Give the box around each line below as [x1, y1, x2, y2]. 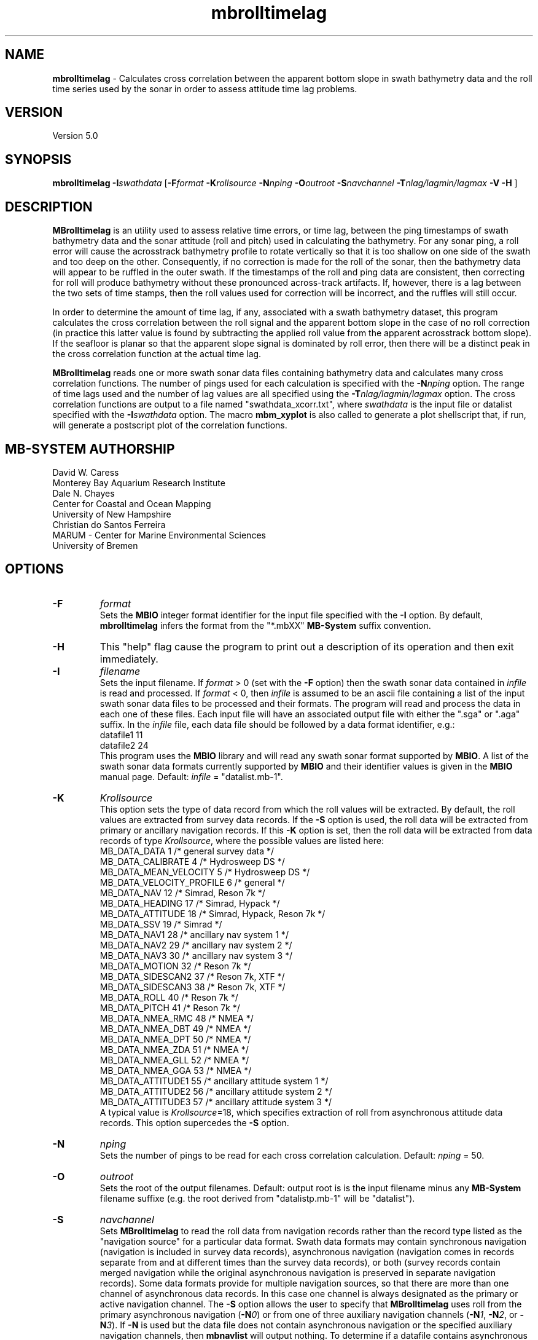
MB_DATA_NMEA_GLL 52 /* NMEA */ [99, 1054, 249, 1065]
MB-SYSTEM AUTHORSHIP [5, 441, 175, 457]
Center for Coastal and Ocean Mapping [52, 498, 211, 509]
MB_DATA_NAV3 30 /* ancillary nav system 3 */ [99, 950, 293, 961]
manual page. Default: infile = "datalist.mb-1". [99, 771, 283, 782]
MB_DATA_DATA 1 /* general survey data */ [99, 845, 275, 856]
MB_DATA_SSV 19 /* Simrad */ [99, 918, 222, 929]
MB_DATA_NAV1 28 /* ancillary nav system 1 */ [99, 929, 289, 940]
